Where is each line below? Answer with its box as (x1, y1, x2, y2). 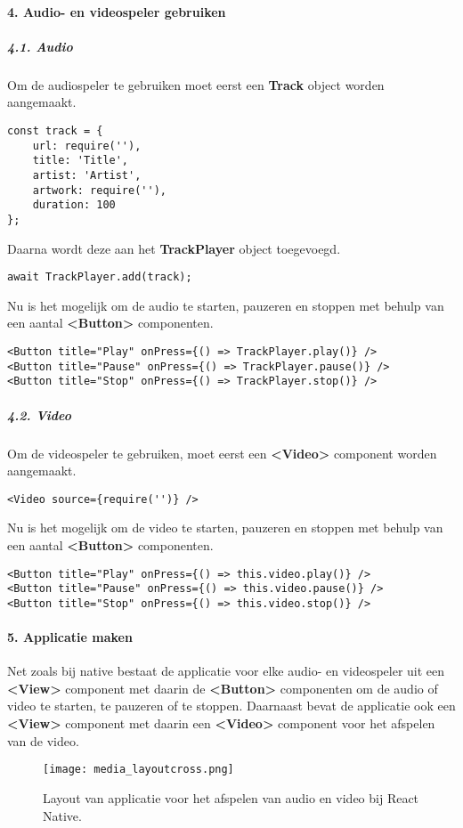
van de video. (7, 731, 79, 750)
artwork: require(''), (32, 183, 167, 197)
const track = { (7, 124, 103, 137)
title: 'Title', (32, 154, 129, 167)
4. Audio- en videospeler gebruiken (7, 2, 226, 20)
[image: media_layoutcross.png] (43, 763, 234, 776)
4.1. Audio (7, 37, 73, 55)
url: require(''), (32, 139, 142, 152)
